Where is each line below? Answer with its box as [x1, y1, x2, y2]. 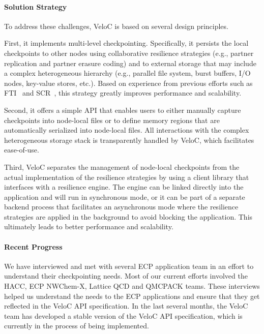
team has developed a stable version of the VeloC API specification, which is [4, 310, 243, 321]
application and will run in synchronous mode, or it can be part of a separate [4, 191, 245, 202]
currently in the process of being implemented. [4, 320, 149, 331]
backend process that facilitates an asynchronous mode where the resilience [4, 201, 239, 212]
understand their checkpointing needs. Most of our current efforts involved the [4, 270, 248, 281]
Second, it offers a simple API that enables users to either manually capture [4, 104, 241, 115]
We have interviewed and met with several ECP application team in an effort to [4, 260, 254, 271]
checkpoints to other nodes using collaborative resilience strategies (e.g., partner [4, 47, 254, 58]
